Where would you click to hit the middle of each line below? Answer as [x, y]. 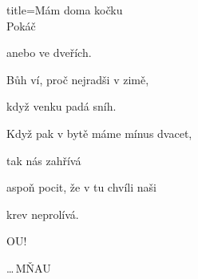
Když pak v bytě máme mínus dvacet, [99, 133]
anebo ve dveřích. [49, 53]
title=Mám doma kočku [65, 10]
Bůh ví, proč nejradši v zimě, [78, 79]
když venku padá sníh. [61, 106]
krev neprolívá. [43, 214]
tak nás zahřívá [44, 160]
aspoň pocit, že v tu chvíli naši [81, 187]
